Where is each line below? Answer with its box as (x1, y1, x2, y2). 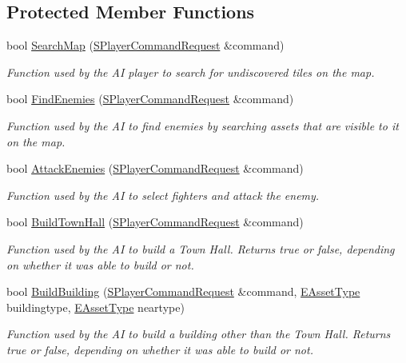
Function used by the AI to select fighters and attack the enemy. (6, 186, 320, 203)
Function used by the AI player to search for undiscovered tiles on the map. (6, 63, 375, 80)
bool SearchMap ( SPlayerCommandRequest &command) (6, 37, 285, 54)
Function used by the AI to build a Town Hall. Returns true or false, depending (6, 240, 395, 257)
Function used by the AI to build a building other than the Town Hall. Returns (6, 325, 391, 342)
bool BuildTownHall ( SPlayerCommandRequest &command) (6, 213, 304, 230)
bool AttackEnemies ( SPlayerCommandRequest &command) (6, 160, 304, 177)
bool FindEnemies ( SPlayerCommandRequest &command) (6, 90, 294, 107)
